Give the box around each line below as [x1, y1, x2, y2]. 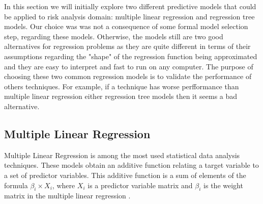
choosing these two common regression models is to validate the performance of [4, 71, 252, 82]
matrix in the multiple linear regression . [4, 190, 131, 201]
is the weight [203, 180, 243, 190]
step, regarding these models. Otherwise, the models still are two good [4, 31, 223, 41]
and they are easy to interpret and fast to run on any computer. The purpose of [4, 61, 253, 71]
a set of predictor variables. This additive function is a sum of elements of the [4, 169, 246, 180]
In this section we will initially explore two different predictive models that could [4, 1, 256, 11]
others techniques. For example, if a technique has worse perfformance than [4, 81, 239, 91]
